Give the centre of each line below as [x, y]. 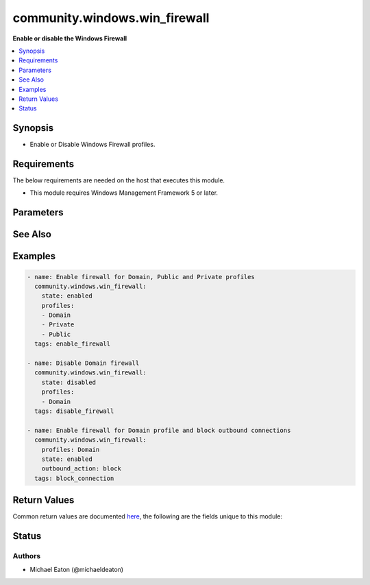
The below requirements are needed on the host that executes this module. [119, 180]
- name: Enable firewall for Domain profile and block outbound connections [159, 430]
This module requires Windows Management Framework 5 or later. [124, 193]
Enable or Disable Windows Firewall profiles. [92, 145]
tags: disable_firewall [74, 411]
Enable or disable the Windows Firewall [70, 38]
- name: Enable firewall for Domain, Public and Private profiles [141, 277]
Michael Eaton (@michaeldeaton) [76, 570]
